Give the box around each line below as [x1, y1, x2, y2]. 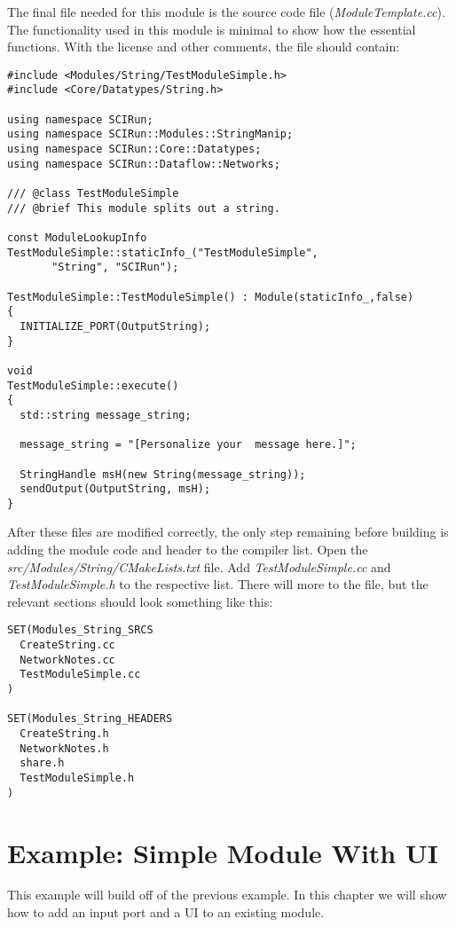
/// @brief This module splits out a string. [7, 201, 280, 215]
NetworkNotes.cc [20, 653, 115, 666]
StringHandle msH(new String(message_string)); [20, 467, 306, 481]
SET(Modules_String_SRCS [7, 624, 153, 637]
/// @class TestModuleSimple [7, 187, 179, 200]
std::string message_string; [20, 408, 192, 421]
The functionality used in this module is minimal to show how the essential [7, 20, 416, 38]
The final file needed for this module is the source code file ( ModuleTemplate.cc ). [7, 3, 445, 20]
